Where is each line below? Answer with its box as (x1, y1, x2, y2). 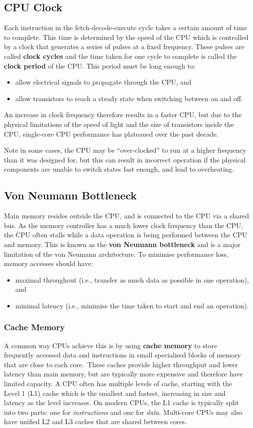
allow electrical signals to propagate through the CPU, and (15, 77, 192, 87)
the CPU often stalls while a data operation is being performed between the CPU (4, 230, 248, 240)
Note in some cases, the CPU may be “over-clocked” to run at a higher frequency (4, 145, 246, 155)
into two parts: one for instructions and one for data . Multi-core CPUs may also (4, 407, 242, 417)
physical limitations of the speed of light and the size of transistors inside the (4, 119, 234, 129)
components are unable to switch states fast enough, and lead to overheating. (4, 164, 234, 174)
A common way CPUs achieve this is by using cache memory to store (4, 340, 217, 350)
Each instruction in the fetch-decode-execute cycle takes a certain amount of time (4, 22, 247, 33)
